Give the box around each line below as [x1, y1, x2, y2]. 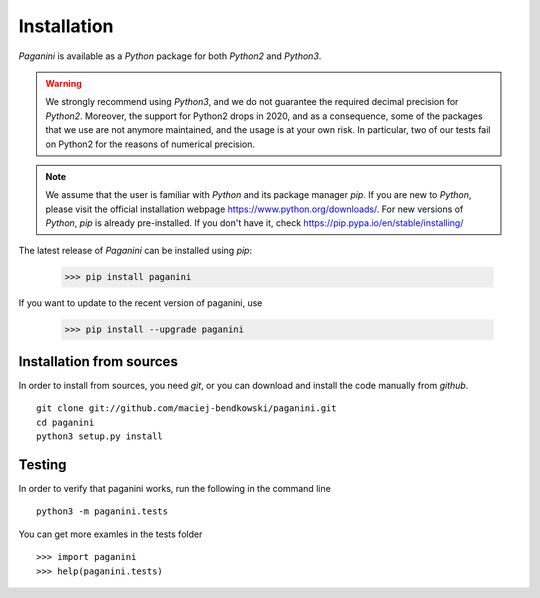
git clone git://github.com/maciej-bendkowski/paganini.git [36, 403, 337, 414]
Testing [18, 456, 67, 473]
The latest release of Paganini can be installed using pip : [18, 245, 253, 257]
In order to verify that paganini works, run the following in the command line [18, 482, 332, 494]
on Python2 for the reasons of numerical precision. [45, 138, 255, 150]
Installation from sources [18, 353, 179, 370]
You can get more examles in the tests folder [18, 528, 203, 540]
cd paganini [36, 416, 95, 428]
